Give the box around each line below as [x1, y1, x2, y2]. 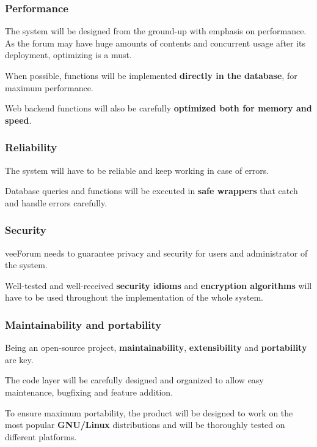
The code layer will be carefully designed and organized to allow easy [5, 374, 264, 386]
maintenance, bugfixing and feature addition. [5, 385, 173, 398]
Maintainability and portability [5, 317, 162, 332]
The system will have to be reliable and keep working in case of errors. [5, 163, 269, 176]
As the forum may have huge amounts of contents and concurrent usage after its [5, 36, 306, 49]
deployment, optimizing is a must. [5, 48, 132, 61]
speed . [5, 113, 32, 126]
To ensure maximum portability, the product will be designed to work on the [5, 406, 293, 419]
